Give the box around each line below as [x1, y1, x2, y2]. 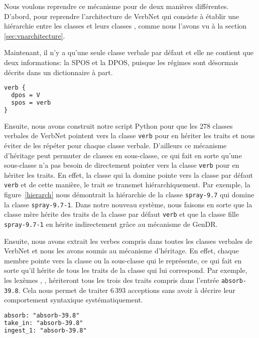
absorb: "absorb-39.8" [4, 311, 80, 319]
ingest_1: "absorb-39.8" [4, 326, 87, 334]
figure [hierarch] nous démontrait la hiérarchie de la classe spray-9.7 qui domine [4, 189, 254, 199]
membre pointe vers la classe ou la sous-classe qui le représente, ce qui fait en [4, 255, 242, 265]
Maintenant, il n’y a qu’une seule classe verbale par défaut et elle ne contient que [4, 47, 253, 58]
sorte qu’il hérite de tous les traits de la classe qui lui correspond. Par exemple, [4, 265, 247, 275]
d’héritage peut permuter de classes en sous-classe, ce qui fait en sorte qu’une [4, 150, 242, 160]
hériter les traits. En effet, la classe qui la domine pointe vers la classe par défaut [4, 169, 253, 180]
